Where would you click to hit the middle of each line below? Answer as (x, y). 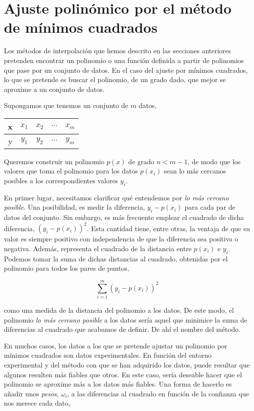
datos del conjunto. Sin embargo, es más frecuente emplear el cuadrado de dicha (124, 217)
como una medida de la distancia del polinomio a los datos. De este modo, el (119, 310)
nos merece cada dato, (37, 403)
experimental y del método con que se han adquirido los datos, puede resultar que (127, 365)
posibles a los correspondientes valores (61, 181)
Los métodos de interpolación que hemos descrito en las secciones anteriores (118, 51)
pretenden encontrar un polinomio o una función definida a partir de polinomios (124, 60)
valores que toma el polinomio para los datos (71, 171)
